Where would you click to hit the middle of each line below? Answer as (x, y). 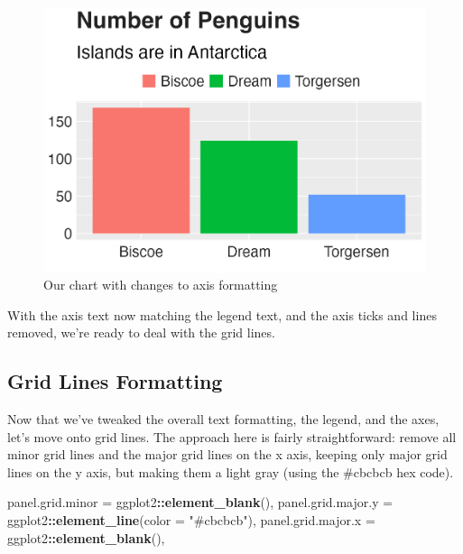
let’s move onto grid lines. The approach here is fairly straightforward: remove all (232, 436)
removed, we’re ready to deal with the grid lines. (141, 332)
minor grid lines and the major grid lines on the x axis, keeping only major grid (227, 454)
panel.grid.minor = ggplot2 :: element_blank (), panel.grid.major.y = (200, 502)
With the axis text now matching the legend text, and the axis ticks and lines (222, 314)
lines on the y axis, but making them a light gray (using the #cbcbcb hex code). (231, 471)
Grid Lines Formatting (115, 381)
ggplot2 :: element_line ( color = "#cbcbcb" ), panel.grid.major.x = (191, 520)
